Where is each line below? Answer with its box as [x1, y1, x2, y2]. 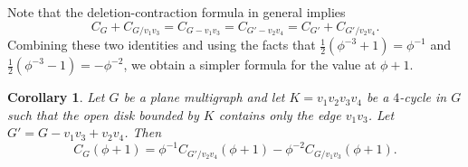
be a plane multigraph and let [123, 88, 285, 107]
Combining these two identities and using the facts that [7, 35, 316, 54]
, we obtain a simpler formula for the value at [123, 55, 377, 74]
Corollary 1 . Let [7, 88, 105, 107]
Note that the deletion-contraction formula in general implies [7, 3, 346, 21]
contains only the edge [218, 105, 341, 124]
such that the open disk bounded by [7, 105, 199, 124]
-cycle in [399, 88, 447, 107]
